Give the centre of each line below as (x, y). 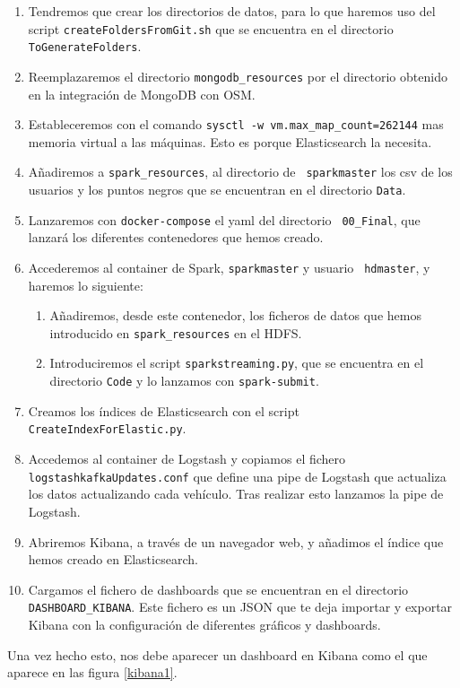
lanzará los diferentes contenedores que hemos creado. (176, 237)
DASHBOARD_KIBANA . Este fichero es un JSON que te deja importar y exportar (240, 607)
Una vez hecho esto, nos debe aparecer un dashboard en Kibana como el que (217, 654)
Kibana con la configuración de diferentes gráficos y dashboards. (204, 625)
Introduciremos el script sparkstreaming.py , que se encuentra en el (237, 363)
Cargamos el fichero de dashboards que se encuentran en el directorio (218, 589)
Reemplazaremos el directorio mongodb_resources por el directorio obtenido (238, 76)
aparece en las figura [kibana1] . (92, 672)
